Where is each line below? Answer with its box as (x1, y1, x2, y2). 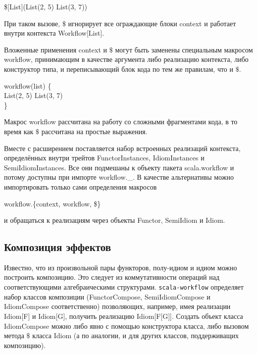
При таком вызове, (4, 18, 60, 28)
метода (4, 330, 24, 341)
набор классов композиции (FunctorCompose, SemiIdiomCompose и (4, 291, 210, 302)
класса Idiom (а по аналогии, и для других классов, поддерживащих (32, 330, 239, 341)
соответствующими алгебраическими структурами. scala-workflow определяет (4, 282, 244, 292)
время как (4, 126, 34, 136)
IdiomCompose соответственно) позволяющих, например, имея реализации (4, 301, 231, 311)
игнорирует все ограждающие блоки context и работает (68, 18, 236, 28)
